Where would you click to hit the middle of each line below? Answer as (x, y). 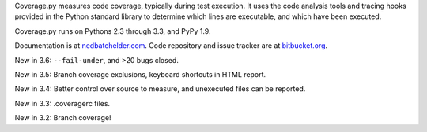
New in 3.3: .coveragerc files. (62, 103)
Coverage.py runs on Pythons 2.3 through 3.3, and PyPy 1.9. (113, 31)
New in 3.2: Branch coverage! (63, 118)
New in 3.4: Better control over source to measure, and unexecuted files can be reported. (160, 89)
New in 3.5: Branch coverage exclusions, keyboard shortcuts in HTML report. (140, 74)
